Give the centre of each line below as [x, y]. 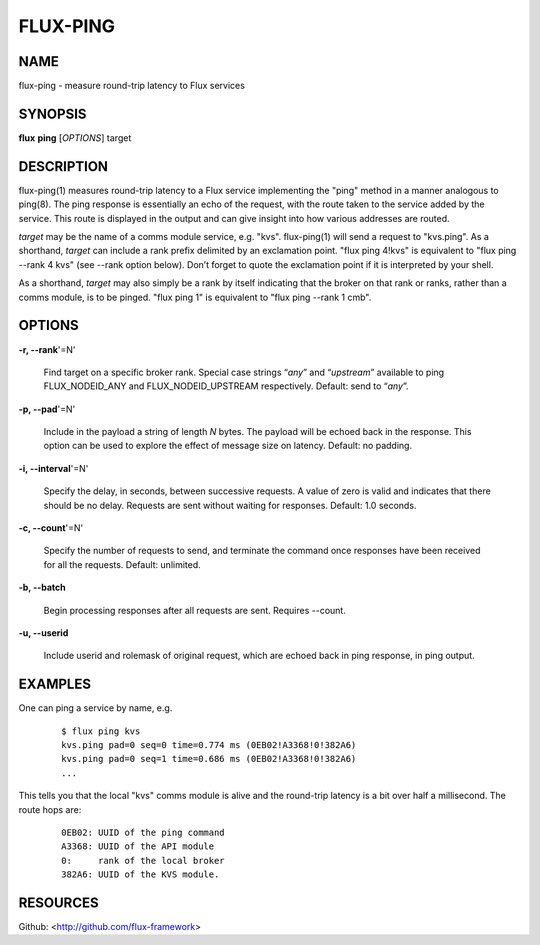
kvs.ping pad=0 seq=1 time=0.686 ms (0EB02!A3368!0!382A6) [209, 759]
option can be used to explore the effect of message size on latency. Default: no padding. [228, 446]
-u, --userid [43, 632]
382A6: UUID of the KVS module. [140, 874]
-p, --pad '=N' [47, 409]
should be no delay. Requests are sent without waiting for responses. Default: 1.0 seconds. [230, 505]
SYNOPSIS [52, 113]
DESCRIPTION [63, 166]
